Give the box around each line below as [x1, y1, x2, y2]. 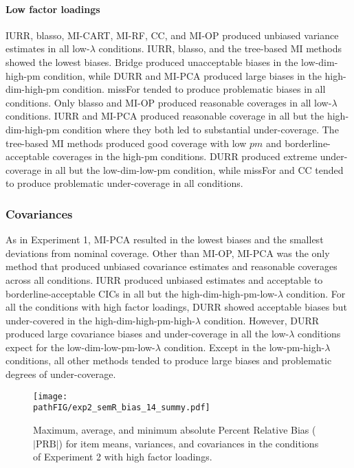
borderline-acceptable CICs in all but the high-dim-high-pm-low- [5, 286, 278, 300]
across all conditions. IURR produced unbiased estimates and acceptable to [5, 272, 323, 287]
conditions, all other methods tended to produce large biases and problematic [5, 353, 332, 368]
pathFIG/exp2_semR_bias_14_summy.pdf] [33, 403, 210, 413]
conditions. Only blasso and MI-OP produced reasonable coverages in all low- [5, 95, 332, 109]
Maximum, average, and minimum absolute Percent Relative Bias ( [33, 422, 316, 436]
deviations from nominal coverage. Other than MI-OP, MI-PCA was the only [5, 245, 330, 260]
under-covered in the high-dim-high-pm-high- [5, 313, 195, 327]
